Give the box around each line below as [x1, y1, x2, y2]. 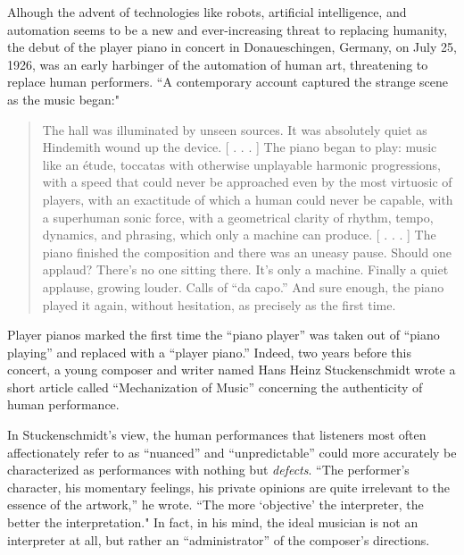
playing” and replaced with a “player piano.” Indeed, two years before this [7, 342, 411, 361]
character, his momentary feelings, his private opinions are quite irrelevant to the [7, 477, 451, 496]
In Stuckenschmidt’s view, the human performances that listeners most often [7, 425, 427, 444]
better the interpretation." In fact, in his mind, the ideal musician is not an [7, 513, 418, 532]
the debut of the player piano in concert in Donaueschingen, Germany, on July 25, [7, 38, 457, 56]
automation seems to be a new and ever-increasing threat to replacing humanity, [7, 20, 448, 38]
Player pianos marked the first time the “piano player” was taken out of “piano [7, 325, 440, 344]
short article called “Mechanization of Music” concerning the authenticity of [7, 377, 423, 396]
